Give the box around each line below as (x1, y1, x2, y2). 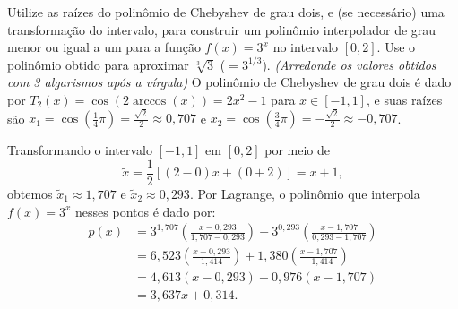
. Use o (376, 38, 416, 56)
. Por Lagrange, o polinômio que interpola (189, 184, 420, 202)
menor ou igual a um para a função (7, 38, 201, 56)
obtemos (7, 184, 53, 202)
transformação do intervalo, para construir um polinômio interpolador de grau (7, 20, 436, 39)
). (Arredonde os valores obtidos (262, 55, 436, 73)
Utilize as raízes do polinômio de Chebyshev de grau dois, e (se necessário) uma (7, 3, 445, 21)
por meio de (264, 141, 330, 159)
